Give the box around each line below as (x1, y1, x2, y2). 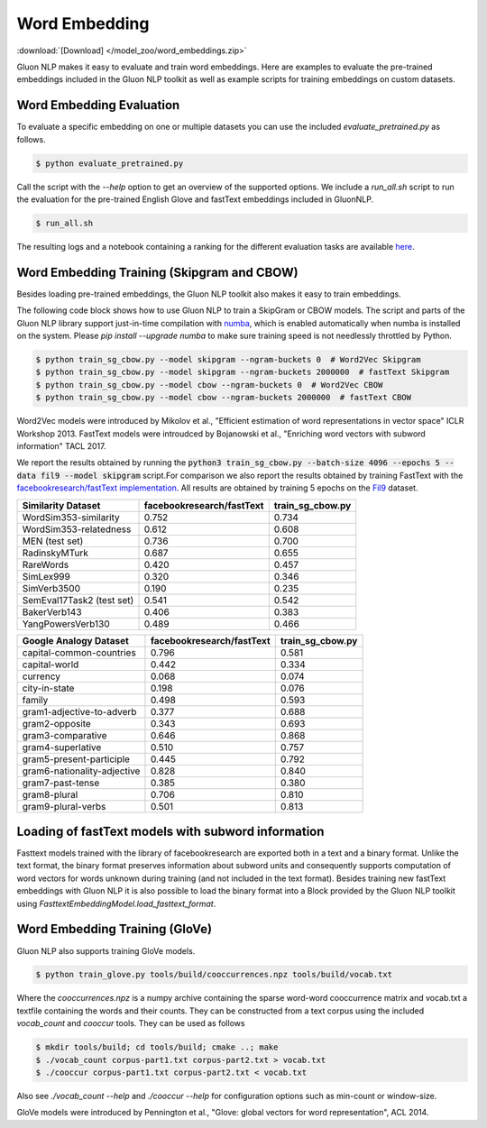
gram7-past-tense (22, 776, 100, 789)
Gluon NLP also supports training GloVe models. (16, 945, 196, 956)
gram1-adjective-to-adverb (22, 705, 137, 718)
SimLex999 (22, 570, 71, 582)
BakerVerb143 (22, 605, 82, 618)
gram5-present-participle (22, 753, 131, 766)
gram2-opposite (22, 717, 92, 729)
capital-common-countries (22, 646, 137, 658)
